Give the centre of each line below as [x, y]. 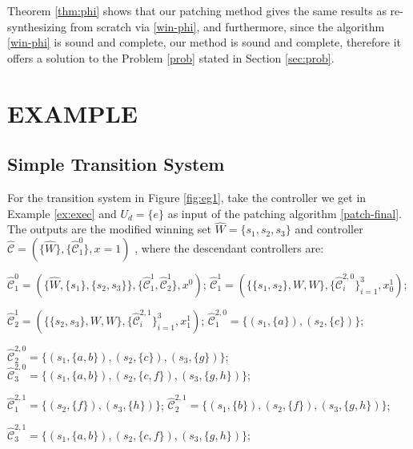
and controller [329, 229]
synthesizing [37, 26]
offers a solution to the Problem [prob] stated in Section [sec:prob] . [171, 57]
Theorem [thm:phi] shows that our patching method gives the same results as [197, 10]
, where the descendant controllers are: [229, 247]
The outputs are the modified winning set [109, 229]
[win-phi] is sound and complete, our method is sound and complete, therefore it [204, 42]
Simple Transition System [116, 164]
